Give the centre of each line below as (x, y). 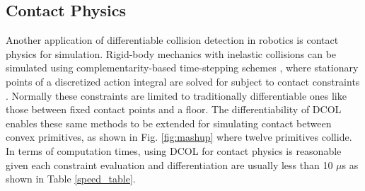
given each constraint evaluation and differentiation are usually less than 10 (169, 164)
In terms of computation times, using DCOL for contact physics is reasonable (174, 150)
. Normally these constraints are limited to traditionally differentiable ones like (176, 95)
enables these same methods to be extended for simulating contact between (169, 123)
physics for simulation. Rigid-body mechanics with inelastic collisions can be (171, 53)
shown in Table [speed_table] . (71, 179)
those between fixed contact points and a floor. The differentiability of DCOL (174, 109)
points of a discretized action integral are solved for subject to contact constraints (183, 81)
